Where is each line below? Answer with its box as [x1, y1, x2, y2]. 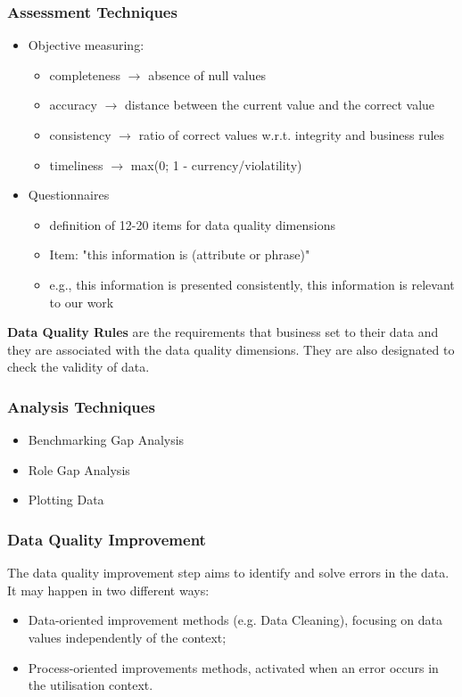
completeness [49, 65, 121, 84]
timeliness [49, 155, 103, 174]
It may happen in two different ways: [7, 580, 210, 599]
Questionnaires [28, 185, 110, 204]
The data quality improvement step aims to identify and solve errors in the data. [7, 563, 450, 582]
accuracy [49, 95, 97, 114]
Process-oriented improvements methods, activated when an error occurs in [28, 658, 439, 676]
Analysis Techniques [7, 395, 155, 417]
